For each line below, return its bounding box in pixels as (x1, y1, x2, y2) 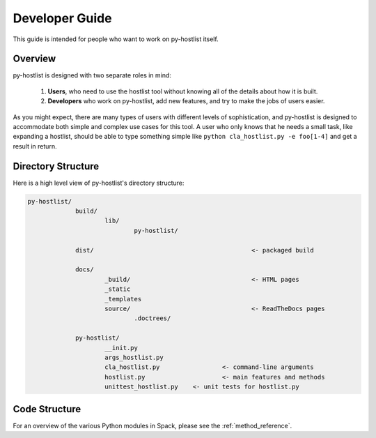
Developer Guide (13, 10, 112, 26)
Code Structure (13, 403, 81, 415)
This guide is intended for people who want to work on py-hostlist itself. (13, 35, 219, 43)
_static (104, 285, 131, 293)
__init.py (104, 344, 139, 352)
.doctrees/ (134, 315, 171, 322)
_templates (104, 295, 142, 303)
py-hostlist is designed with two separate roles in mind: (13, 71, 172, 80)
